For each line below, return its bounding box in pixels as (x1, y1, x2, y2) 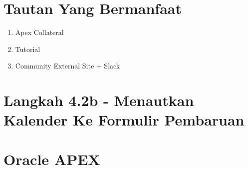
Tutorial (15, 43, 40, 54)
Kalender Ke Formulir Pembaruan (3, 109, 245, 130)
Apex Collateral (15, 27, 64, 37)
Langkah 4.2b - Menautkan (3, 90, 194, 110)
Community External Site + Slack (15, 60, 120, 71)
